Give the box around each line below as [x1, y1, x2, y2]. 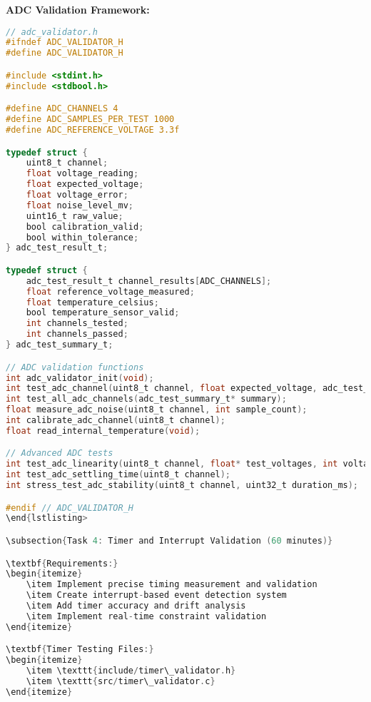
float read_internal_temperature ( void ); [6, 425, 200, 436]
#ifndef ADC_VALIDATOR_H [6, 37, 123, 48]
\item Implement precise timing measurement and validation [26, 579, 317, 590]
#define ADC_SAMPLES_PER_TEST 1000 [6, 114, 175, 125]
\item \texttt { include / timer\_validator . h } [26, 666, 236, 676]
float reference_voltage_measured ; [26, 286, 195, 297]
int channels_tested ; [26, 318, 128, 329]
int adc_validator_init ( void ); [6, 372, 154, 383]
